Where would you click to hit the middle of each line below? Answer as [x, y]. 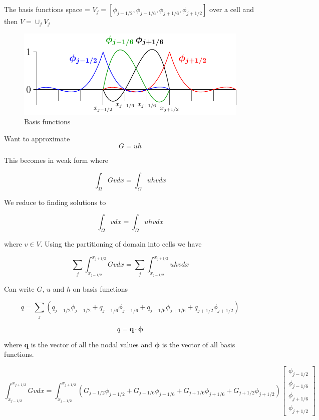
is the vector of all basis [199, 344]
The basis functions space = [47, 9]
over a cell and [232, 9]
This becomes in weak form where [56, 160]
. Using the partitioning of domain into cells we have [121, 244]
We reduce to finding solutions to [55, 202]
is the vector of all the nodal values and [92, 344]
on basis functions [100, 288]
